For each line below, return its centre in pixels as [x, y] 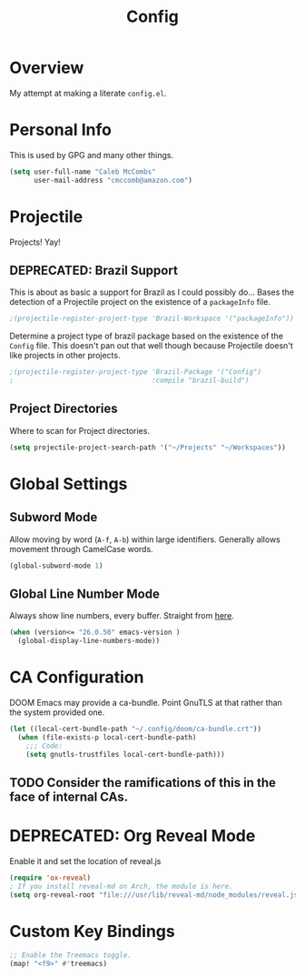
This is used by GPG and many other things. [92, 155]
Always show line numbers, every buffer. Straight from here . [122, 616]
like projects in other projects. [65, 356]
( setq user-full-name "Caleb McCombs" [83, 171]
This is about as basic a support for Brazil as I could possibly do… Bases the [152, 292]
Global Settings [69, 483]
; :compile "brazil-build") [129, 381]
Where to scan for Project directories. [79, 430]
